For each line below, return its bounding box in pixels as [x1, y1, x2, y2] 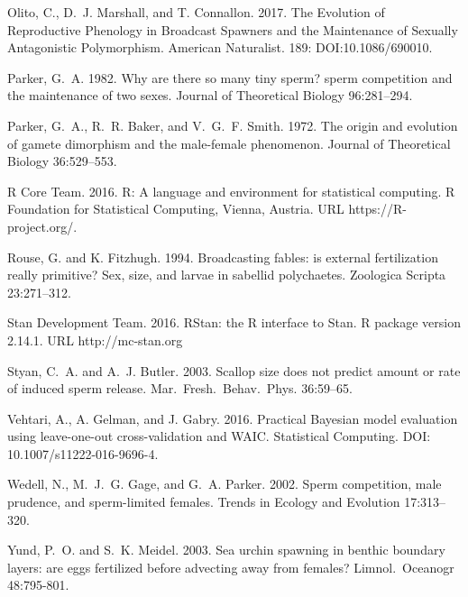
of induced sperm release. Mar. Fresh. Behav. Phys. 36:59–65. [7, 379, 353, 398]
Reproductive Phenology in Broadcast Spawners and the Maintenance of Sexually [7, 20, 458, 39]
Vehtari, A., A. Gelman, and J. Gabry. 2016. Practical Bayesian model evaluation [7, 409, 458, 427]
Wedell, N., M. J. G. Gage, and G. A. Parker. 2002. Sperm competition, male [7, 474, 442, 493]
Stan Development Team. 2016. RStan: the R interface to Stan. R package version [7, 313, 461, 332]
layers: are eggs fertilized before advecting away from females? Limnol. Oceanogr [7, 557, 454, 576]
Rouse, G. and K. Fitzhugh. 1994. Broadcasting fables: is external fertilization [7, 247, 438, 266]
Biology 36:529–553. [7, 152, 117, 170]
